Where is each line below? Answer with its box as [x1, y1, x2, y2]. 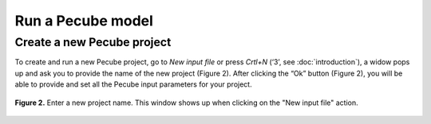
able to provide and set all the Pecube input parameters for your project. [14, 79, 252, 89]
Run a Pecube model [14, 12, 153, 29]
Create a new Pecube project [14, 35, 172, 49]
